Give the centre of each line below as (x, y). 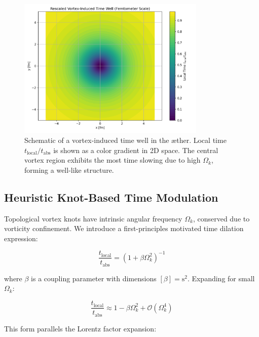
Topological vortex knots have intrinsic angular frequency (93, 218)
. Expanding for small (221, 278)
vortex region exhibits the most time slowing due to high (113, 160)
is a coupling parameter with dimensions (94, 278)
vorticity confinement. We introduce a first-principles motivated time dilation (124, 228)
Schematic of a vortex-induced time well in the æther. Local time (125, 140)
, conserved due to (221, 218)
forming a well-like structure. (69, 170)
